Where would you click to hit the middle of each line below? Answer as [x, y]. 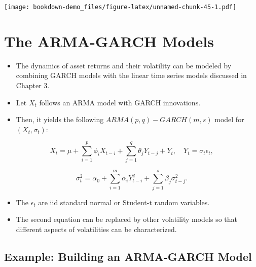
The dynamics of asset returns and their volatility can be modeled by [124, 65]
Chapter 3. [33, 85]
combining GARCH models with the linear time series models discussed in [131, 75]
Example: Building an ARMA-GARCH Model [128, 256]
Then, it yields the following [60, 119]
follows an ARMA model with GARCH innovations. [120, 102]
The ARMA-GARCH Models [109, 41]
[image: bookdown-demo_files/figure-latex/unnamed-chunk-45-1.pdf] [120, 7]
